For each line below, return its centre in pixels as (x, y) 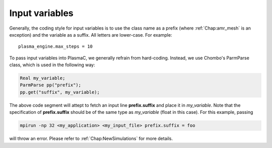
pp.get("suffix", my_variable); (60, 92)
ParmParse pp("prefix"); (51, 85)
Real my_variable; (43, 78)
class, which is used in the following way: (52, 65)
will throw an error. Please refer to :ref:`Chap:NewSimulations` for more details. (91, 138)
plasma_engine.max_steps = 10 (56, 47)
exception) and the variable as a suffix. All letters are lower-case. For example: (91, 35)
